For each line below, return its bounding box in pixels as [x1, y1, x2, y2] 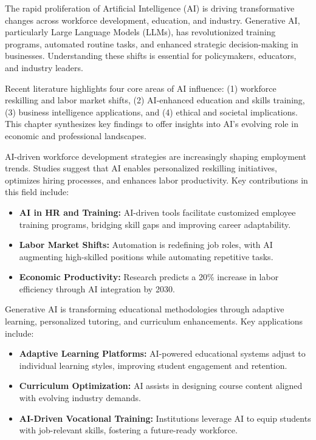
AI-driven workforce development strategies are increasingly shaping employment [5, 150, 306, 162]
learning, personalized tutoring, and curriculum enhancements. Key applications [5, 315, 303, 328]
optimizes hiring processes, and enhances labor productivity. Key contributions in [5, 173, 308, 186]
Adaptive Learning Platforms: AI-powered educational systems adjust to [19, 347, 306, 360]
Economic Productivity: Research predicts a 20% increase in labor [19, 270, 279, 283]
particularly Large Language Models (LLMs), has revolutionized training [5, 26, 276, 38]
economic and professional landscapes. [5, 129, 146, 142]
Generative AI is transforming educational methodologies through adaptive [5, 303, 284, 315]
